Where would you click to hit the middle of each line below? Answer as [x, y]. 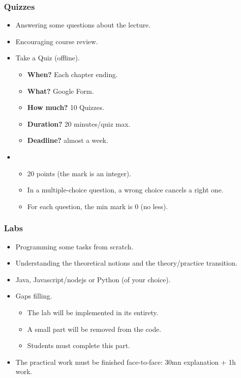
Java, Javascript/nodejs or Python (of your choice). [93, 279]
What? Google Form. [60, 91]
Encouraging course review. [57, 41]
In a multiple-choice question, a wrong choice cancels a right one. [125, 190]
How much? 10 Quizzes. [66, 107]
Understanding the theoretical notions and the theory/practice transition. [126, 263]
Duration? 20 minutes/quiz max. [79, 123]
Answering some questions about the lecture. [83, 25]
